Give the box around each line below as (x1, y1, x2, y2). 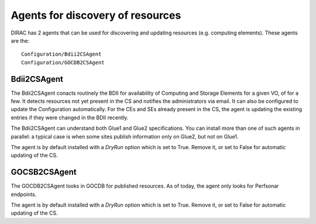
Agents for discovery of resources (11, 9, 181, 22)
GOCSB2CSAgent (11, 167, 77, 177)
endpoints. (11, 191, 37, 198)
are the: (11, 37, 30, 44)
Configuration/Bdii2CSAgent (21, 51, 102, 58)
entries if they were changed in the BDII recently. (11, 114, 129, 121)
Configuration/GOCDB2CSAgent (21, 59, 105, 66)
